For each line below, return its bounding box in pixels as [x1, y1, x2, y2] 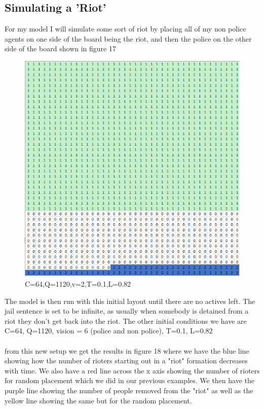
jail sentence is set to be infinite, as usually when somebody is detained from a [5, 305, 249, 316]
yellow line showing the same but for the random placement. [5, 395, 192, 405]
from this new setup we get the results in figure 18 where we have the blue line [5, 345, 249, 356]
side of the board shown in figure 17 [5, 43, 116, 54]
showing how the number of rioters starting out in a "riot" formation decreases [5, 355, 248, 366]
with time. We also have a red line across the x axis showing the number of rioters [5, 365, 260, 376]
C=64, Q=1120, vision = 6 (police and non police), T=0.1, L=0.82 [5, 325, 213, 336]
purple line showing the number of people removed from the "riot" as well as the [5, 385, 253, 395]
